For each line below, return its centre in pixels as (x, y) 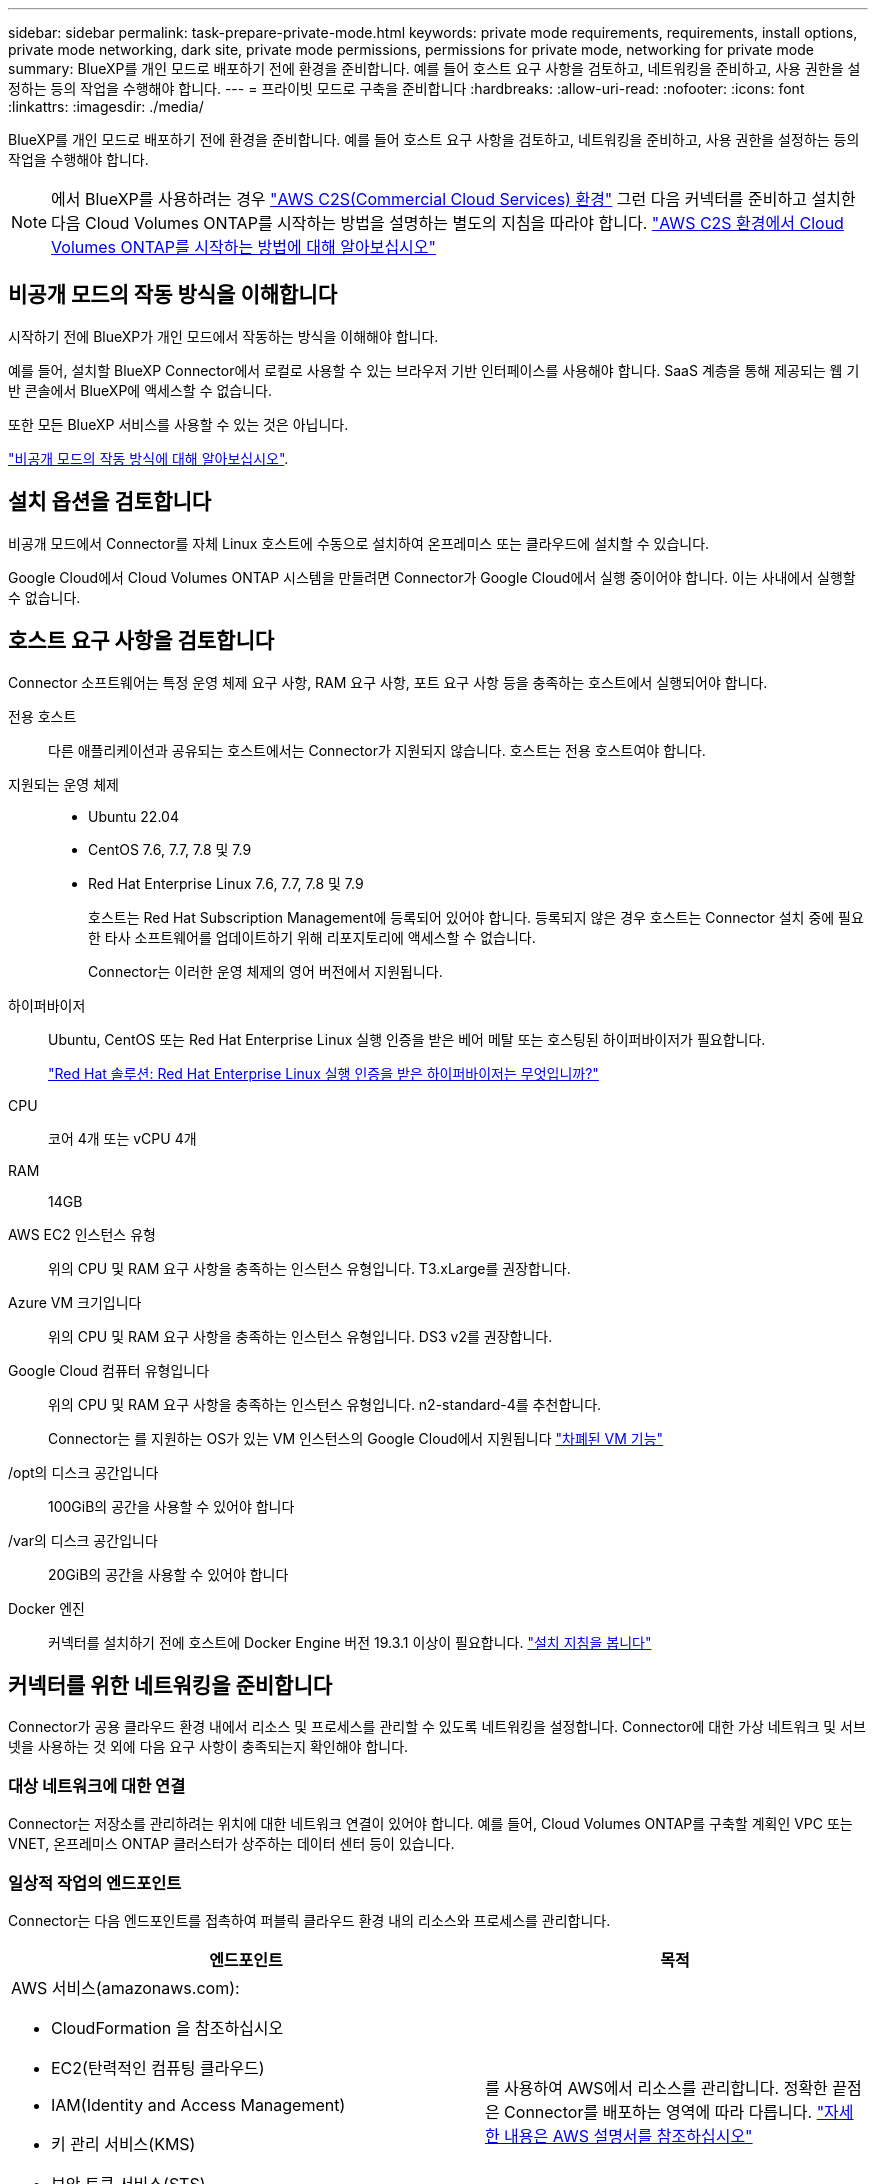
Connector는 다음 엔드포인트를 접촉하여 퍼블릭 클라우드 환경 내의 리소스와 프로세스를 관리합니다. (309, 1920)
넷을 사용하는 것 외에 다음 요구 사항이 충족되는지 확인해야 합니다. (208, 1747)
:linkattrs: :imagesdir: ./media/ (106, 106)
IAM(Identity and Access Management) (198, 2104)
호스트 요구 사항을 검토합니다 (141, 641)
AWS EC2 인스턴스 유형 (82, 1234)
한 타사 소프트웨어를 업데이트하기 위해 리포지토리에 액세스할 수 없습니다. (312, 937)
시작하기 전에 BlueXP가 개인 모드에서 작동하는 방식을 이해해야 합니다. (223, 336)
